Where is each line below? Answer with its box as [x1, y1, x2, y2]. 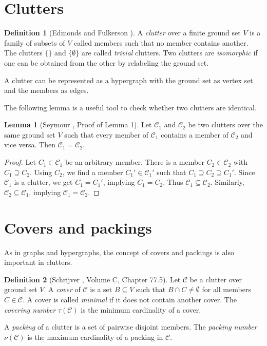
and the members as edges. [4, 85, 89, 95]
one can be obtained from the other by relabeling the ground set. [4, 57, 209, 68]
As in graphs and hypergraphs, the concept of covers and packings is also [4, 246, 234, 257]
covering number [4, 304, 56, 315]
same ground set [4, 129, 55, 140]
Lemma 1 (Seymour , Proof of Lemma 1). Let [4, 119, 152, 130]
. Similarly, [210, 177, 244, 187]
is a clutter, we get [14, 177, 73, 187]
